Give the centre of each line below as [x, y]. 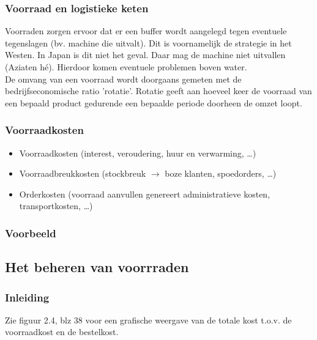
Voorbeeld [31, 233]
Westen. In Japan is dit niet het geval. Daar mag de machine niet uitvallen [145, 55]
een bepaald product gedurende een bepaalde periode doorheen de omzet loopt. [154, 102]
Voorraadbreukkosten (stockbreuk [83, 173]
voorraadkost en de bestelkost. [62, 332]
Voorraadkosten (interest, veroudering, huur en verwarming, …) [138, 153]
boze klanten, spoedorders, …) [221, 173]
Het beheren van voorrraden [97, 267]
